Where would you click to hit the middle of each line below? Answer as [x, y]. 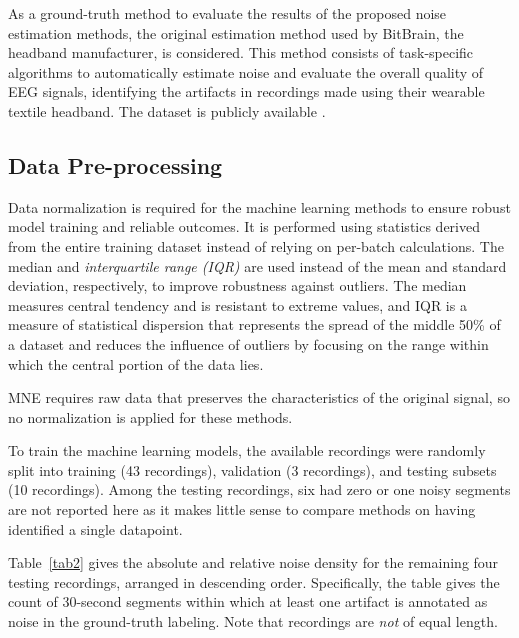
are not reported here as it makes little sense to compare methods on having [242, 509]
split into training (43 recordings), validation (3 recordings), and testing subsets [252, 469]
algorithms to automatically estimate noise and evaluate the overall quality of [246, 71]
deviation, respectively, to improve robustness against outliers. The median [237, 285]
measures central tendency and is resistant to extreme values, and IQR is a [237, 304]
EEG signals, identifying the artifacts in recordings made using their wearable [246, 91]
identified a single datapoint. [95, 528]
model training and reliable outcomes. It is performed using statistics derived [244, 226]
